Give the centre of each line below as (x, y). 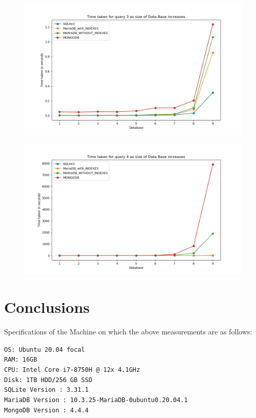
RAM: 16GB (21, 360)
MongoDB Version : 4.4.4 (46, 410)
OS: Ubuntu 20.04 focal (45, 350)
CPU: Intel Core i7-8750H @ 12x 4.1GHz (72, 370)
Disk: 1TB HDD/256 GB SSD (48, 380)
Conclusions (47, 307)
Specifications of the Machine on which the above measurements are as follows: (128, 332)
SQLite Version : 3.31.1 (46, 390)
